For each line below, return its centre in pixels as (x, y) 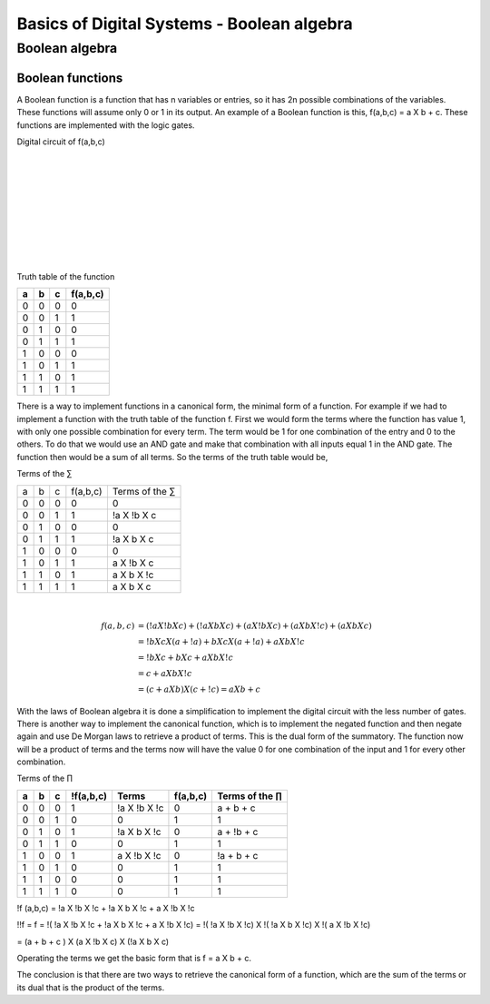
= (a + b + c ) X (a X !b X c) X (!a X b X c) (93, 941)
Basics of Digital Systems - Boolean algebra (185, 24)
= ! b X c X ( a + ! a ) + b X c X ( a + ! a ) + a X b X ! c (221, 641)
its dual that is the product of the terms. (91, 987)
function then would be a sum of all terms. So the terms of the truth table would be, (172, 457)
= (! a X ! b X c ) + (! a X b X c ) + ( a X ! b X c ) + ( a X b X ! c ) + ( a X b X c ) (255, 625)
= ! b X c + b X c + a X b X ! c (186, 657)
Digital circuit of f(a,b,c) (61, 142)
